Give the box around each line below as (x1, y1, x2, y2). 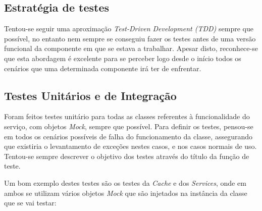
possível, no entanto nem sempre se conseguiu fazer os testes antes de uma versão (4, 33, 256, 43)
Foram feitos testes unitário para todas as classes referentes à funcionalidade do (4, 111, 250, 122)
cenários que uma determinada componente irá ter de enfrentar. (4, 63, 201, 73)
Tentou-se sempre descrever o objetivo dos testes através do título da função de (4, 150, 249, 161)
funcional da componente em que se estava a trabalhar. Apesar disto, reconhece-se (4, 43, 258, 54)
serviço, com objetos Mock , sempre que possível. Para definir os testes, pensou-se (4, 121, 253, 131)
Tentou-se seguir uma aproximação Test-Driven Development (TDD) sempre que (4, 23, 253, 34)
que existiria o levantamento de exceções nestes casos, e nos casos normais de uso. (4, 141, 257, 151)
